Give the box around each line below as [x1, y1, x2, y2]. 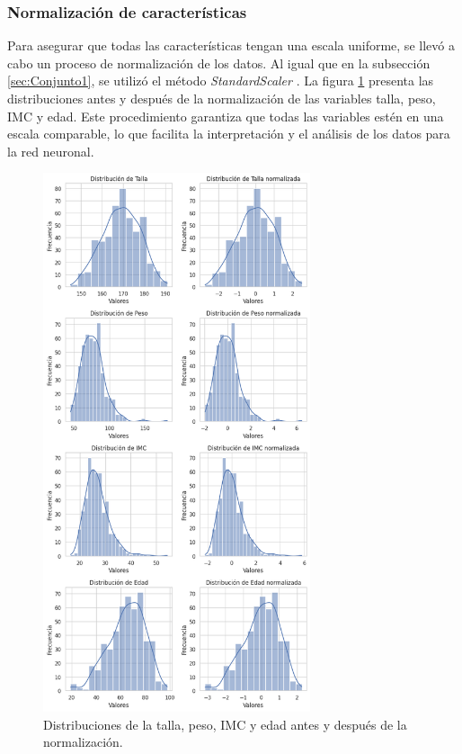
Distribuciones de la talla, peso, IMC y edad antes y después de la [43, 714, 407, 733]
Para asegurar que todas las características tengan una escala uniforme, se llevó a [7, 36, 455, 55]
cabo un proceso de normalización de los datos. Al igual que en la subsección [7, 53, 431, 72]
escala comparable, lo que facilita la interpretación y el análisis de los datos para [7, 124, 450, 143]
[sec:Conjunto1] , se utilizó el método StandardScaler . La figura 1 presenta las [7, 71, 434, 90]
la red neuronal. [7, 141, 94, 160]
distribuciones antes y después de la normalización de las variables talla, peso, [7, 89, 436, 107]
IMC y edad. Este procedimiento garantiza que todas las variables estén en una [7, 106, 444, 125]
